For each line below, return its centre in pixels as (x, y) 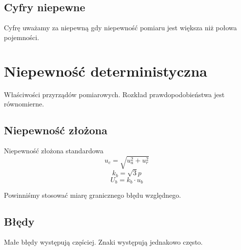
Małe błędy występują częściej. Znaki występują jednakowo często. (103, 241)
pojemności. (22, 37)
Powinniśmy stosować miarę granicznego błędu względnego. (92, 195)
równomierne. (24, 104)
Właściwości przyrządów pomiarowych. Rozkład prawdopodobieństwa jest (114, 94)
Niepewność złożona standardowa (54, 150)
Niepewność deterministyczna (106, 71)
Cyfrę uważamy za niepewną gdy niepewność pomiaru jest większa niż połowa (120, 28)
